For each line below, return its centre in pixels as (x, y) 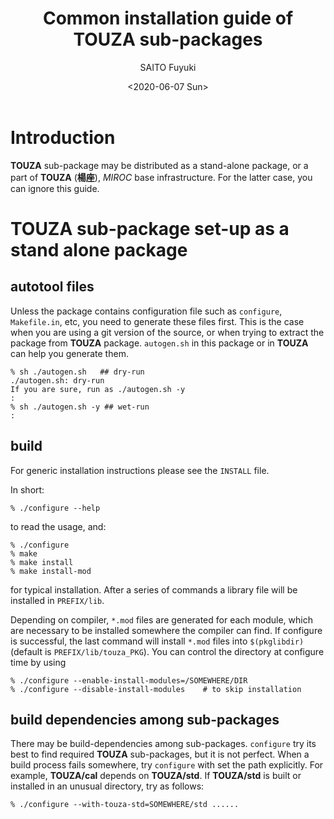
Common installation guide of (168, 18)
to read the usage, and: (58, 526)
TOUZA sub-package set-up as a (150, 228)
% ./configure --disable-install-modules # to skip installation (156, 689)
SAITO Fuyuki (168, 67)
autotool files (52, 287)
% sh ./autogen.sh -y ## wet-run (80, 407)
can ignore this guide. (55, 188)
